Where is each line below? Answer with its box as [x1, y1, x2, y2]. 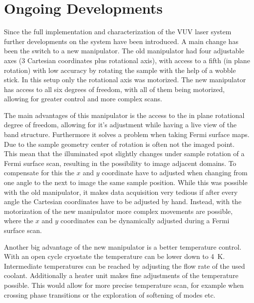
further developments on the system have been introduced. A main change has [4, 36, 238, 46]
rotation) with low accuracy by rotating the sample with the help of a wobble [4, 65, 236, 75]
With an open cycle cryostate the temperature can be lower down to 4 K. [4, 251, 225, 261]
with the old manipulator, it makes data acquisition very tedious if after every [4, 186, 238, 197]
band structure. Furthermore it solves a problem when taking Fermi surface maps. [4, 129, 250, 140]
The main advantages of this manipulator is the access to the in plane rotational [4, 110, 245, 120]
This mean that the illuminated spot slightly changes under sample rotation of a [4, 148, 245, 159]
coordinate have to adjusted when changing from [102, 167, 248, 178]
